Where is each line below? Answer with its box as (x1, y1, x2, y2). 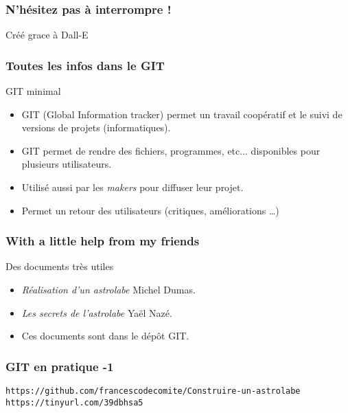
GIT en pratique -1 (5, 357, 114, 375)
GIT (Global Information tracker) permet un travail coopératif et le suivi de (21, 107, 343, 121)
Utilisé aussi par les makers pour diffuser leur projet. (21, 180, 244, 194)
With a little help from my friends (5, 232, 200, 249)
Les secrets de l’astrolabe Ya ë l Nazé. (21, 305, 172, 320)
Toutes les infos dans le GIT (5, 56, 165, 74)
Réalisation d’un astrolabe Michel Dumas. (21, 282, 196, 296)
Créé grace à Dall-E (5, 27, 89, 42)
